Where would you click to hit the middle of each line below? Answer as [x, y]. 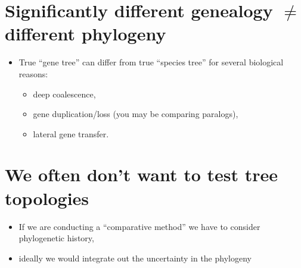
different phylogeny [86, 34]
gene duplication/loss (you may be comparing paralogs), [136, 114]
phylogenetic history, [56, 238]
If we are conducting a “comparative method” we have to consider [139, 226]
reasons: [33, 73]
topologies [47, 198]
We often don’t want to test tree [142, 174]
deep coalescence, [64, 94]
